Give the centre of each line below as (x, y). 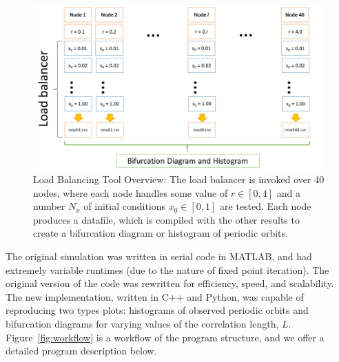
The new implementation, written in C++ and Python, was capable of (155, 296)
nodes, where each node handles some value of (131, 192)
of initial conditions (125, 206)
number (49, 206)
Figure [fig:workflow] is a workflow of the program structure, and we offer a (165, 337)
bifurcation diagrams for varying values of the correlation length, (142, 324)
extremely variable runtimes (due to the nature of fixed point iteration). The (167, 269)
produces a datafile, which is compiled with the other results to (166, 219)
